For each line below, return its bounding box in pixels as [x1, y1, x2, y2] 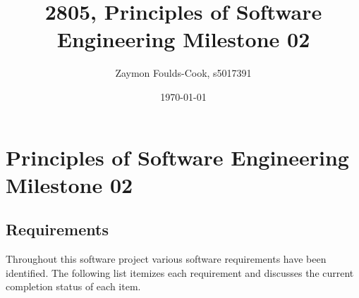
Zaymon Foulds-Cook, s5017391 [115, 66, 252, 80]
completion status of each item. [6, 279, 141, 294]
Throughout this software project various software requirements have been [6, 252, 327, 266]
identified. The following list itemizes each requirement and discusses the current [6, 265, 354, 280]
